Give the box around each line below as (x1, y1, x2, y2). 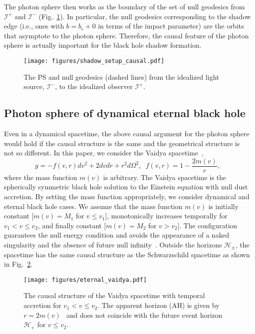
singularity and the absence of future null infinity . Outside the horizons (4, 240, 222, 250)
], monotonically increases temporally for (105, 211, 228, 221)
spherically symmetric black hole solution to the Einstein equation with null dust (4, 182, 248, 192)
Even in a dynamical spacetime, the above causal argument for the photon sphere (4, 128, 250, 139)
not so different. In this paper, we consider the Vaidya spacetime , (4, 148, 204, 158)
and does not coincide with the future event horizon (66, 309, 223, 320)
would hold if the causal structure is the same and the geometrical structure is (4, 138, 240, 148)
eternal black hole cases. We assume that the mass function (4, 201, 183, 211)
